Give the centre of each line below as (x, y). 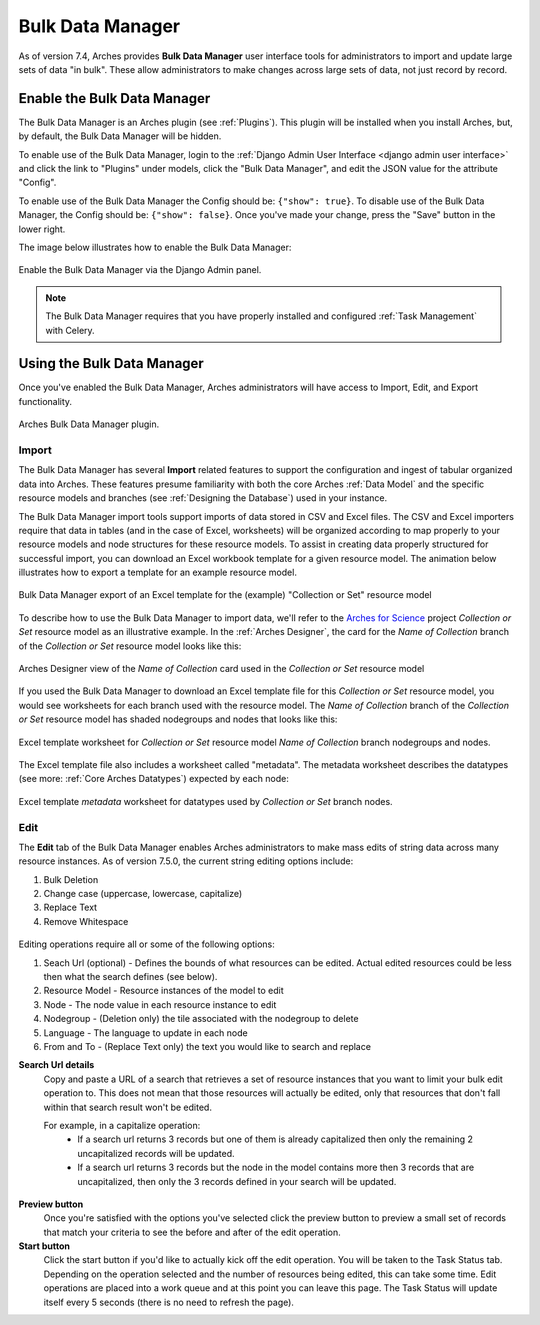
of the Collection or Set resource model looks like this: (130, 646)
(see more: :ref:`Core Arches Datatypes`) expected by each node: (153, 779)
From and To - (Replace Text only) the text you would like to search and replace (207, 1046)
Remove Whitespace (86, 921)
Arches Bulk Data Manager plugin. (89, 424)
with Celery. (70, 330)
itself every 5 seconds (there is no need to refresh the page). (169, 1302)
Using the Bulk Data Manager (111, 363)
